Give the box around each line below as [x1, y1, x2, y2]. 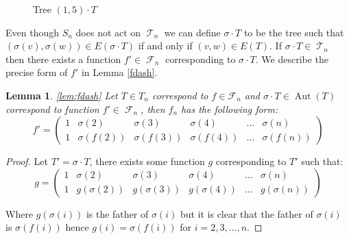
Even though [5, 25, 59, 39]
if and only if [138, 38, 193, 53]
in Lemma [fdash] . [81, 65, 158, 79]
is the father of [86, 206, 149, 221]
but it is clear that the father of [180, 206, 313, 221]
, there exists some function [89, 154, 205, 168]
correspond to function [5, 101, 99, 116]
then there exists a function [5, 51, 121, 66]
